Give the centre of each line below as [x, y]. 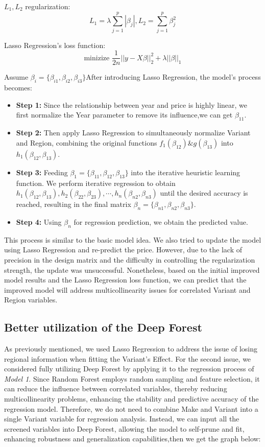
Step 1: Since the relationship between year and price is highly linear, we [132, 104]
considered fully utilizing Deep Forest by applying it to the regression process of [129, 369]
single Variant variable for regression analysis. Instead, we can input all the [122, 419]
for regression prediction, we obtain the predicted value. [161, 221]
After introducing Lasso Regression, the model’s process [173, 77]
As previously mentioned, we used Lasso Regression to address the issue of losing [131, 349]
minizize [97, 58]
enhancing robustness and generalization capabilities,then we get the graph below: [132, 439]
